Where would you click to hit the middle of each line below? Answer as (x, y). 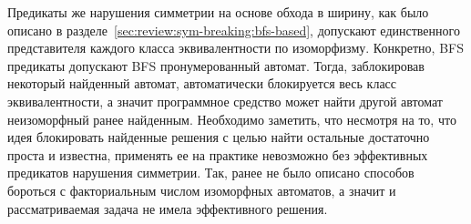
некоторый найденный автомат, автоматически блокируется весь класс (202, 83)
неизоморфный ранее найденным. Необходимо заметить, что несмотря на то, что (232, 119)
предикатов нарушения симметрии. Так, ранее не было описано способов (211, 173)
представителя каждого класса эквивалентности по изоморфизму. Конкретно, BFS (235, 48)
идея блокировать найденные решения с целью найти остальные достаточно (219, 137)
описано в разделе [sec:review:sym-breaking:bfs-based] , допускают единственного (234, 30)
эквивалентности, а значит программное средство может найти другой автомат (225, 101)
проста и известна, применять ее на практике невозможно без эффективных (218, 154)
